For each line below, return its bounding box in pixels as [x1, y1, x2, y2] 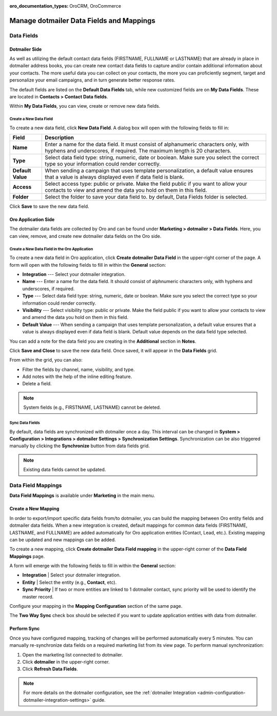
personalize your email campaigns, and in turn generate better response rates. [9, 77, 175, 83]
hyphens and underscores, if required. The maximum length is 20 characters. [44, 147, 232, 154]
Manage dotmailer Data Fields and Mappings [9, 16, 156, 25]
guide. [92, 697, 106, 703]
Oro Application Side [9, 216, 55, 223]
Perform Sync [9, 626, 40, 632]
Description [44, 134, 74, 141]
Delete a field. [22, 381, 52, 387]
